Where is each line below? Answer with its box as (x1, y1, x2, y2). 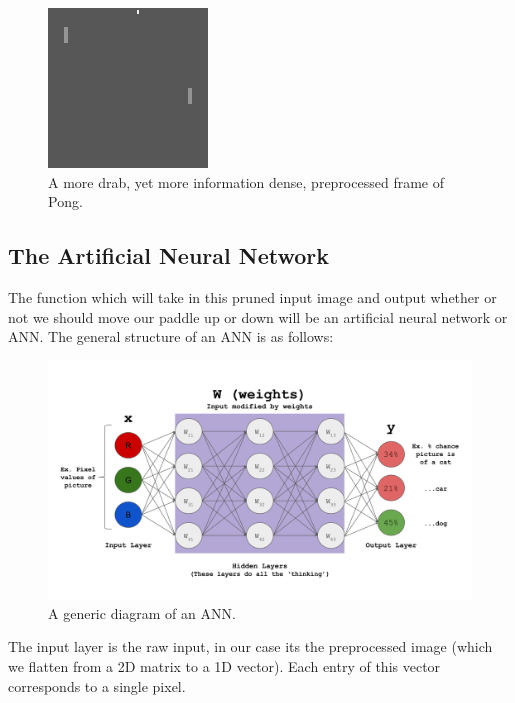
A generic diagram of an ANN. (48, 602, 236, 623)
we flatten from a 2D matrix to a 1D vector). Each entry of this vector (8, 656, 441, 677)
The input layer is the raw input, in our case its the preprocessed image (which (8, 636, 493, 657)
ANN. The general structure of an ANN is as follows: (8, 326, 334, 347)
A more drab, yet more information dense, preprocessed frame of (48, 171, 444, 192)
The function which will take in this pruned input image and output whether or (8, 286, 497, 307)
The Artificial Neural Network (8, 240, 330, 271)
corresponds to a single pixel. (8, 675, 186, 696)
